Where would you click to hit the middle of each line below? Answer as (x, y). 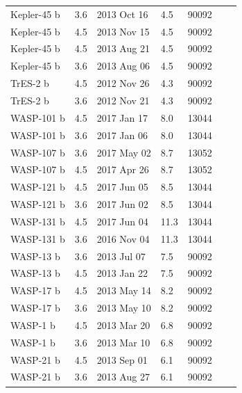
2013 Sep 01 (122, 359)
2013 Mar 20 (123, 324)
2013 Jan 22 (122, 273)
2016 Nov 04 (123, 238)
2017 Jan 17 (122, 117)
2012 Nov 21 (123, 100)
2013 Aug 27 (123, 377)
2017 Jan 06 (122, 135)
